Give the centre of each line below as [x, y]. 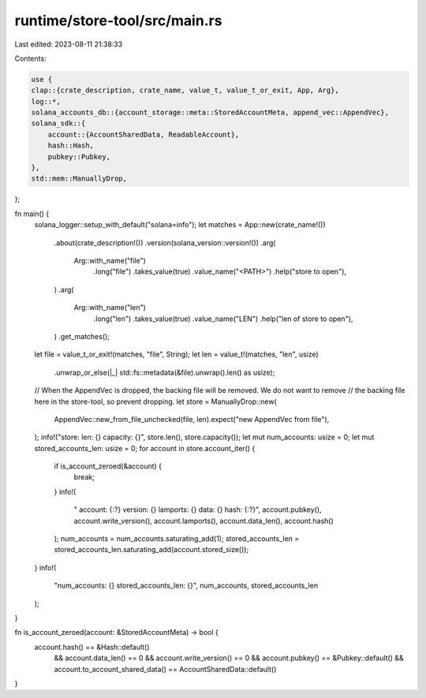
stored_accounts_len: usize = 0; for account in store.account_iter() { [145, 448]
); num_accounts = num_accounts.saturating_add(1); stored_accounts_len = [177, 539]
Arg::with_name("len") [110, 308]
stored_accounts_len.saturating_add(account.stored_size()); [151, 550]
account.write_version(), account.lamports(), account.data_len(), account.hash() [204, 521]
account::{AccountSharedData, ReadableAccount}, [144, 134]
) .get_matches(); [82, 336]
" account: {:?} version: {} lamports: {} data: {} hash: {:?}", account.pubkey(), [198, 510]
